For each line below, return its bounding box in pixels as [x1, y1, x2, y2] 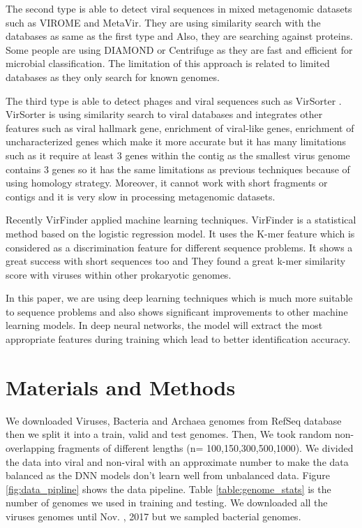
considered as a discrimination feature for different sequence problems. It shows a [6, 240, 353, 254]
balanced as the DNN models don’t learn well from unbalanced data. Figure [6, 468, 331, 483]
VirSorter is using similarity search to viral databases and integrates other [6, 107, 323, 122]
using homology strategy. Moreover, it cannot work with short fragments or [6, 175, 328, 190]
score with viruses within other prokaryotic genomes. [6, 267, 232, 281]
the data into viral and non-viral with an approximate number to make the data [6, 454, 349, 469]
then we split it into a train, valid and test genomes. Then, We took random [6, 427, 332, 441]
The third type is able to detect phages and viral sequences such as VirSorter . [6, 93, 342, 108]
